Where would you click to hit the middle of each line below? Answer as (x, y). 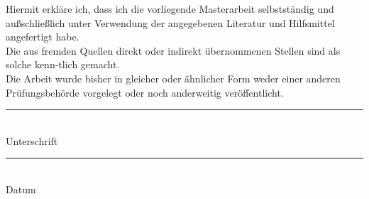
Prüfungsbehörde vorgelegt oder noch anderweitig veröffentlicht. (145, 92)
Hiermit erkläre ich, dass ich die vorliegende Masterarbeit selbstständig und (170, 9)
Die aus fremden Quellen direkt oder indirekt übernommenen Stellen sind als (173, 50)
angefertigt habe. (43, 37)
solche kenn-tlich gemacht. (63, 64)
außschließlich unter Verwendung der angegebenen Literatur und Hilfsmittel (170, 22)
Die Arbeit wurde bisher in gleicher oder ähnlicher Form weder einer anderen (173, 78)
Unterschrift (32, 140)
